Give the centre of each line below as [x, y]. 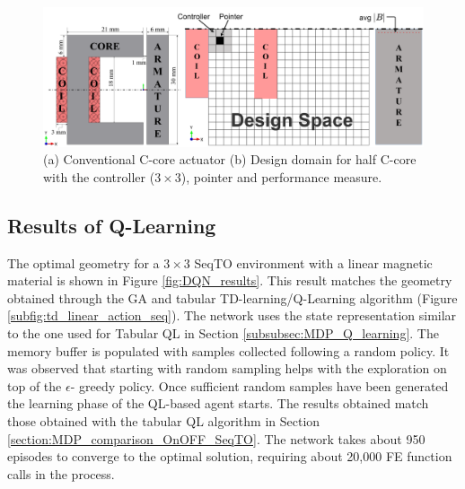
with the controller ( [99, 176]
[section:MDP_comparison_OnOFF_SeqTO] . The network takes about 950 [216, 438]
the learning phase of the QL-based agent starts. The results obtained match [218, 403]
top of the [35, 385]
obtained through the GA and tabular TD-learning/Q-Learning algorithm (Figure [232, 297]
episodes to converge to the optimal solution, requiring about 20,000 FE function [230, 456]
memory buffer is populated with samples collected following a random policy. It [228, 350]
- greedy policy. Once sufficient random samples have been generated [259, 385]
